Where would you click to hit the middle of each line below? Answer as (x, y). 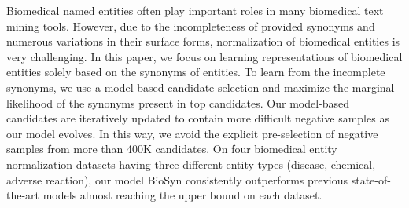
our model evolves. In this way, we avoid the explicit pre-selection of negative (192, 133)
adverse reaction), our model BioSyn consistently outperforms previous (177, 179)
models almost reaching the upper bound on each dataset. (182, 195)
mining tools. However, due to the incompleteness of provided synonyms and (191, 26)
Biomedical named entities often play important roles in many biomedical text (195, 10)
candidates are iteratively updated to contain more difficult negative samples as (198, 118)
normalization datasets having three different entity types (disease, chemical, (191, 164)
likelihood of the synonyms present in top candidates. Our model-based (178, 102)
